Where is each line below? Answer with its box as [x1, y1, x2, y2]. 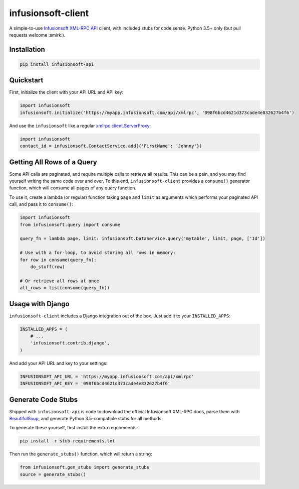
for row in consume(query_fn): [20, 257, 97, 263]
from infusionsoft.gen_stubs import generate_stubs [20, 464, 150, 470]
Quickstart [9, 76, 44, 85]
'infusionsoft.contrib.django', [30, 340, 110, 346]
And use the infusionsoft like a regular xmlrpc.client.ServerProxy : [9, 123, 151, 129]
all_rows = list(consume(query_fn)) [20, 285, 110, 291]
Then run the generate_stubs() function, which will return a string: [9, 451, 152, 457]
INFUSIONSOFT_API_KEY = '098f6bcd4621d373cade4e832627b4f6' [20, 381, 171, 387]
